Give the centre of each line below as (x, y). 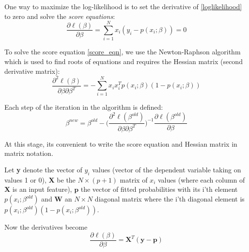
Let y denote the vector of (43, 170)
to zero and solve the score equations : (60, 16)
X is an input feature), (38, 189)
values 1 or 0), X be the (40, 179)
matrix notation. (29, 153)
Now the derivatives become (46, 227)
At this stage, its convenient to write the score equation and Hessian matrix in (121, 143)
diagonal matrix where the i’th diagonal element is (170, 199)
